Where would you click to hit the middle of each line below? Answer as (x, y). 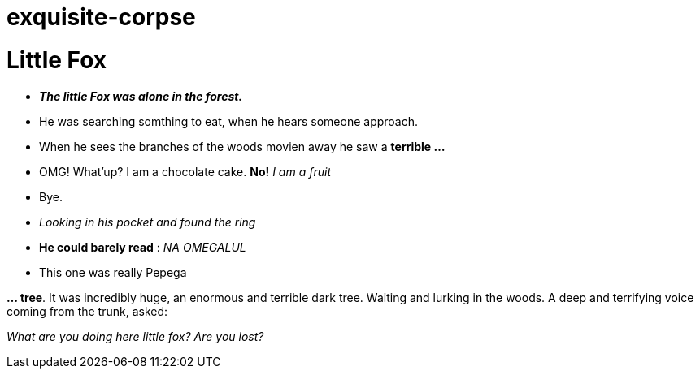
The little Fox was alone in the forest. (141, 96)
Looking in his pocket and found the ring (148, 222)
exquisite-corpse (101, 17)
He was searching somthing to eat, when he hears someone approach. (229, 121)
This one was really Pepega (113, 272)
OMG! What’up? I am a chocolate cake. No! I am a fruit (185, 171)
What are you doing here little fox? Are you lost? (135, 336)
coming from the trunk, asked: (87, 311)
